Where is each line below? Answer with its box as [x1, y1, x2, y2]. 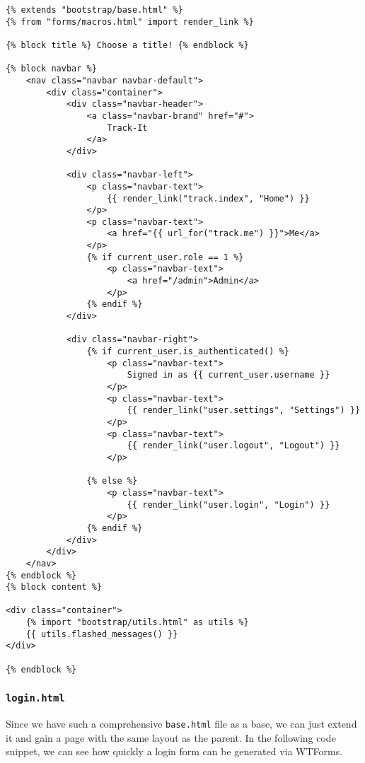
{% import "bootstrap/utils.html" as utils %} [25, 617, 249, 628]
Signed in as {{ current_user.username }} [127, 370, 330, 380]
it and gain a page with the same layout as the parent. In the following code [6, 730, 336, 745]
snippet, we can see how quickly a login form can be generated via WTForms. [6, 744, 343, 759]
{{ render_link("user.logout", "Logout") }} [127, 441, 340, 451]
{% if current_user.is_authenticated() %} [86, 346, 289, 357]
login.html [6, 692, 65, 704]
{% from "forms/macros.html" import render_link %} [6, 16, 254, 27]
